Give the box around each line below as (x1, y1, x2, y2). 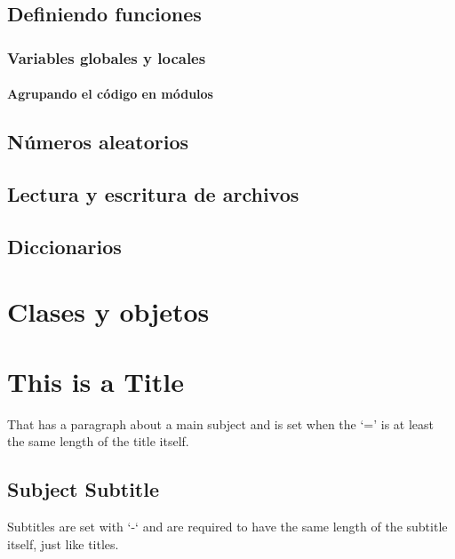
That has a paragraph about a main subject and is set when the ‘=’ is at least (7, 414, 435, 433)
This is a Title (7, 363, 184, 399)
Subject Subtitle (7, 475, 160, 503)
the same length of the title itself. (7, 432, 189, 451)
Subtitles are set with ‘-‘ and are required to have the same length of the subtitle (7, 517, 448, 536)
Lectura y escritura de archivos (7, 180, 299, 207)
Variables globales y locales (7, 46, 206, 68)
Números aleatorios (7, 128, 189, 156)
